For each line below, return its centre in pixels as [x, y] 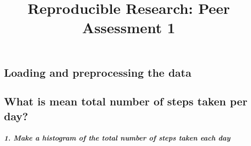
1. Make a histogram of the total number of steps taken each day [117, 137]
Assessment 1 [129, 27]
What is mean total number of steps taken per [126, 101]
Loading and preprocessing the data [98, 72]
